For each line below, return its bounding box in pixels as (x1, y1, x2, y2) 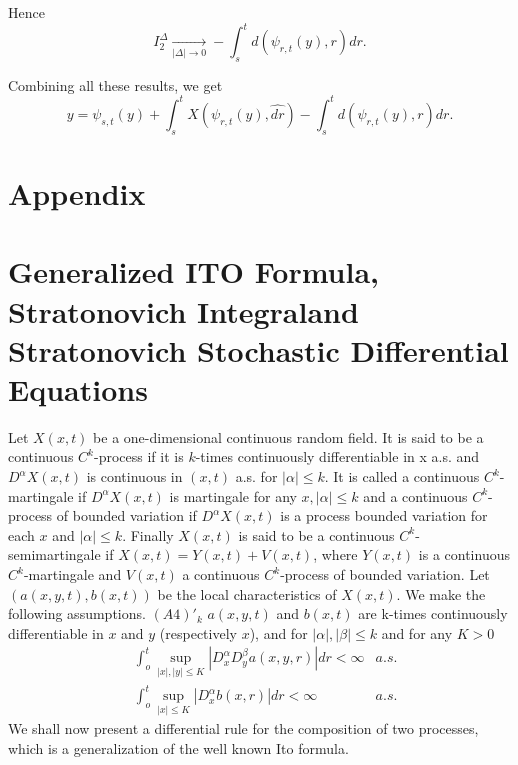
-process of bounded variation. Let (280, 564, 490, 584)
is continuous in (86, 466, 183, 487)
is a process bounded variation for (280, 505, 488, 526)
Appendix (8, 172, 146, 213)
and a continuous (363, 485, 468, 506)
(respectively (159, 622, 237, 643)
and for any (381, 622, 453, 643)
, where (313, 544, 358, 565)
